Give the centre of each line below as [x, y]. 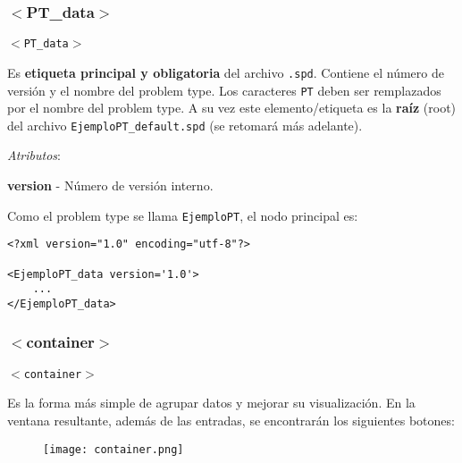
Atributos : [34, 155]
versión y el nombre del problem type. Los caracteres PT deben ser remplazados [224, 90]
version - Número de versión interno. [110, 185]
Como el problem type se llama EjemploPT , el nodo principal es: [183, 215]
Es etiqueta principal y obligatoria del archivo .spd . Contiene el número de [226, 72]
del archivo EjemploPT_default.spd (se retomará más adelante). [185, 125]
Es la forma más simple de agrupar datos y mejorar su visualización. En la [211, 403]
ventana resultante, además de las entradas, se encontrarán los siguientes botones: [231, 421]
